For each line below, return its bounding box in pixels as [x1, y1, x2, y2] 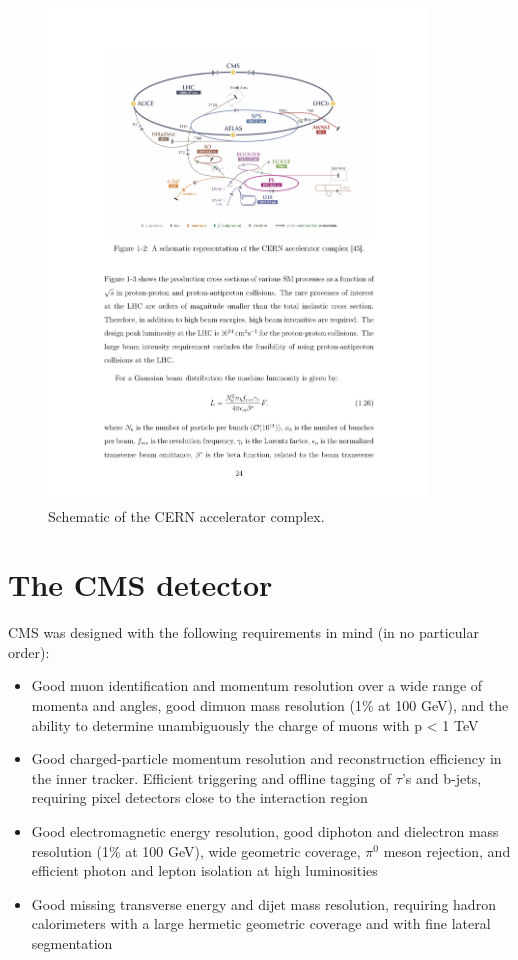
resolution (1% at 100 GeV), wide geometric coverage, [31, 840, 361, 861]
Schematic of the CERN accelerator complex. [48, 505, 325, 526]
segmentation [31, 933, 113, 954]
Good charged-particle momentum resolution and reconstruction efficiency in [31, 748, 502, 769]
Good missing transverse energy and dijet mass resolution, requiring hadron [31, 893, 496, 914]
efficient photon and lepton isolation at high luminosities [31, 860, 378, 881]
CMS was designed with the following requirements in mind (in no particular [8, 622, 479, 643]
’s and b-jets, [401, 767, 482, 788]
